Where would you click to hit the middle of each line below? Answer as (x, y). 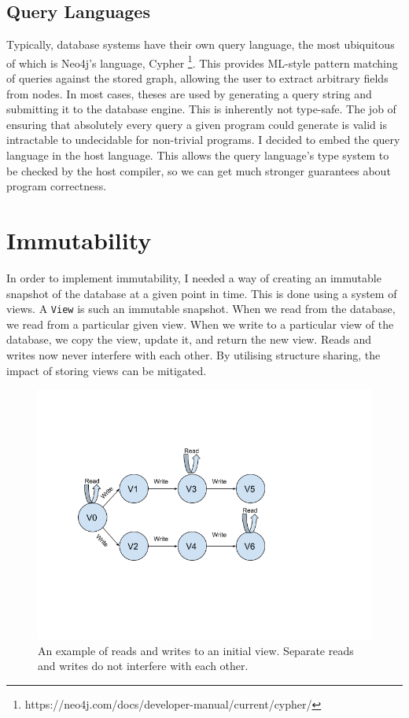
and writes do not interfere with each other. (143, 666)
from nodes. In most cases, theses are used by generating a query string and (189, 93)
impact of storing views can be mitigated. (107, 370)
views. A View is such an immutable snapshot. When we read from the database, (201, 309)
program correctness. (57, 186)
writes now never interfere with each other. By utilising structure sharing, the (193, 354)
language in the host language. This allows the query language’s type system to (198, 155)
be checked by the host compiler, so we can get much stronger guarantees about (199, 170)
